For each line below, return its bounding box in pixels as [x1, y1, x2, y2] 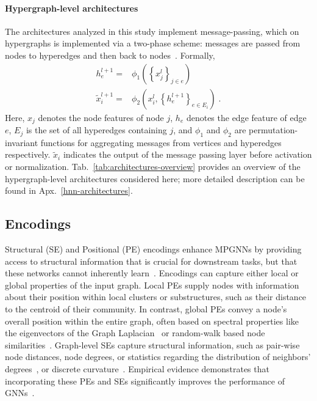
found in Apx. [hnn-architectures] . [5, 184, 133, 197]
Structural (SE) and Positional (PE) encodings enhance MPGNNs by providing [5, 243, 302, 256]
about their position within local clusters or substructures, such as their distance [5, 290, 307, 303]
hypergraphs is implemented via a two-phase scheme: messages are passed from [5, 37, 301, 50]
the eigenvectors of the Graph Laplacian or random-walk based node [5, 326, 265, 339]
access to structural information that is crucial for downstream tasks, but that [5, 254, 297, 267]
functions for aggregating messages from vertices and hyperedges [40, 136, 282, 149]
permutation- [249, 123, 298, 136]
